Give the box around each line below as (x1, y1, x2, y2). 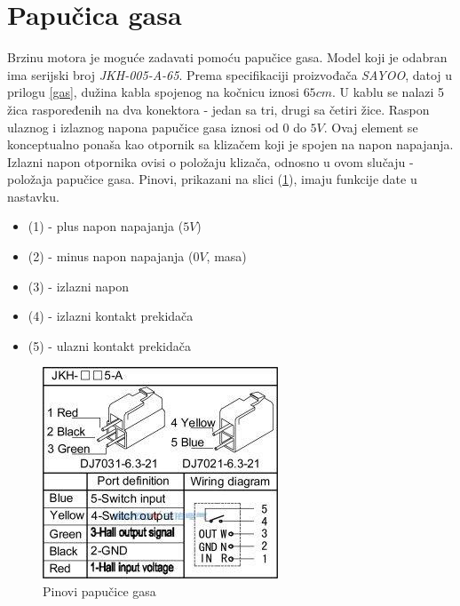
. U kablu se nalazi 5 (331, 83, 445, 101)
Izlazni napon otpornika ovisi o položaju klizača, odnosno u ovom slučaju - (7, 152, 414, 171)
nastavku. (7, 187, 59, 205)
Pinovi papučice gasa (43, 582, 156, 601)
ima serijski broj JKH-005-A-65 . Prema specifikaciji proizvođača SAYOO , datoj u (7, 65, 453, 84)
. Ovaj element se (323, 117, 418, 136)
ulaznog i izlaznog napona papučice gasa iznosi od (7, 117, 279, 136)
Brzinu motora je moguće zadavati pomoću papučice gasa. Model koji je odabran (7, 48, 448, 67)
